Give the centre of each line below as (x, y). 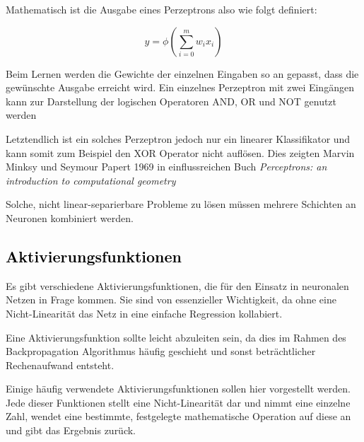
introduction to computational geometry (91, 180)
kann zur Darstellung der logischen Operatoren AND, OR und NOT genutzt (171, 101)
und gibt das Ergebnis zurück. (71, 430)
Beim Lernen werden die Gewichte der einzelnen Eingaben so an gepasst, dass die (182, 73)
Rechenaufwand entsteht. (60, 365)
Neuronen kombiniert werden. (70, 217)
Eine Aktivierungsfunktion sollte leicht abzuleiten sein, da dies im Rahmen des (176, 337)
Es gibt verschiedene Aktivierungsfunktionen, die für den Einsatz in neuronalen (177, 285)
